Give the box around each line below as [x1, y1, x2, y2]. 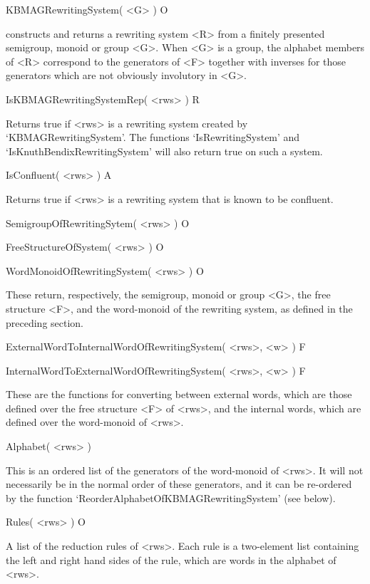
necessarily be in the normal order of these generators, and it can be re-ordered [6, 476, 352, 491]
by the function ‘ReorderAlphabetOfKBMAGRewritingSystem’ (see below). [6, 490, 336, 505]
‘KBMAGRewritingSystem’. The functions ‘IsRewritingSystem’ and [6, 130, 300, 145]
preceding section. [6, 315, 84, 330]
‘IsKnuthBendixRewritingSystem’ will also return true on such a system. [6, 143, 323, 158]
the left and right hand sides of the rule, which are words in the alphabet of [6, 552, 336, 567]
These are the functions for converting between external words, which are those [6, 387, 352, 402]
